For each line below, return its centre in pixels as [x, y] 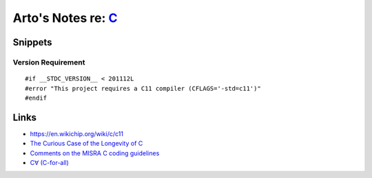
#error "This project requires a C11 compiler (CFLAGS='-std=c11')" [143, 88]
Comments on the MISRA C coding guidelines [95, 153]
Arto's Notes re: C [65, 18]
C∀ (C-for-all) [49, 162]
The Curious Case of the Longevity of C [86, 144]
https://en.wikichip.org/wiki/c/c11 [77, 133]
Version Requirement [49, 62]
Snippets [32, 42]
